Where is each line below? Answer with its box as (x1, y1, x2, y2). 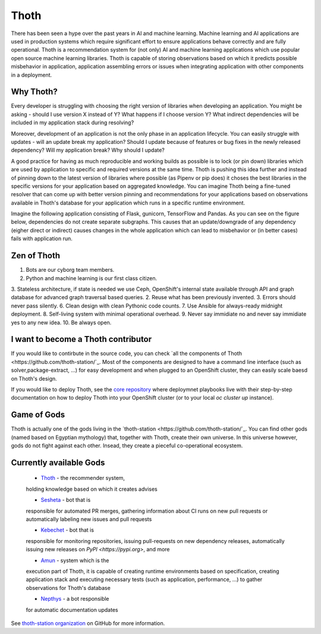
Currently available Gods (11, 457, 105, 467)
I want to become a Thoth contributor (11, 334, 152, 344)
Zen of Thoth (11, 250, 61, 261)
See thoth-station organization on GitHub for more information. (11, 619, 165, 627)
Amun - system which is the (40, 557, 109, 564)
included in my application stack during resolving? (11, 119, 134, 126)
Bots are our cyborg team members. (26, 266, 115, 274)
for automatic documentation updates (26, 606, 118, 613)
